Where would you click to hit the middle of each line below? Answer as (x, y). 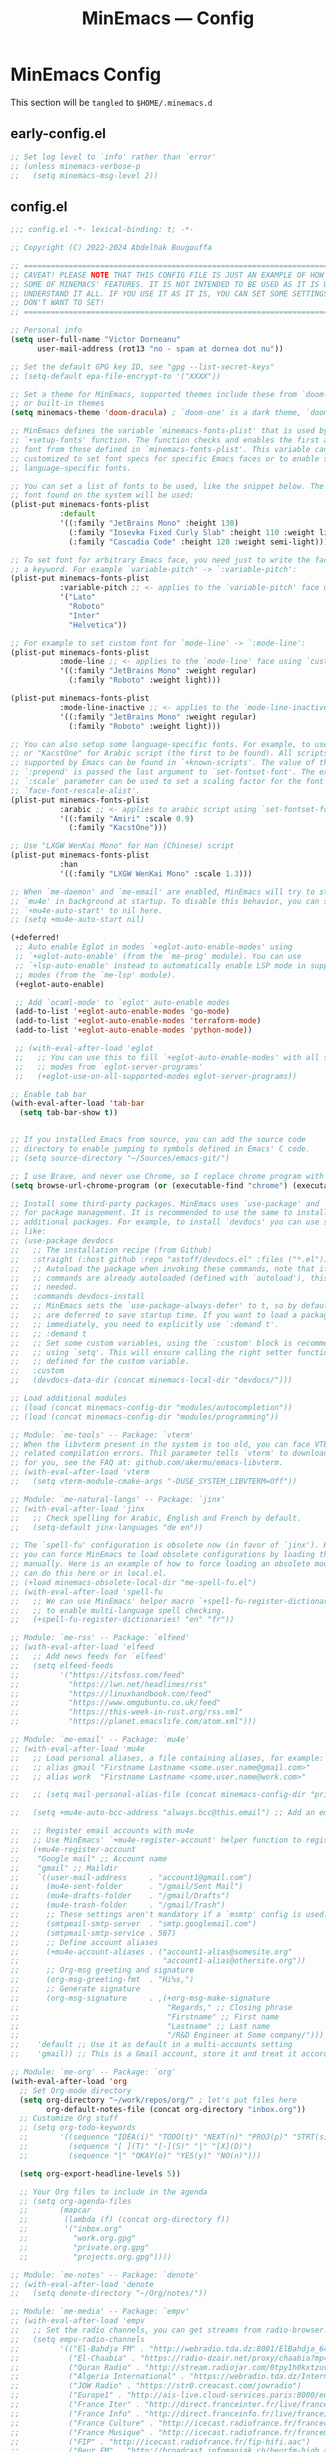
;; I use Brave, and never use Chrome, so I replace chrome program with (167, 1176)
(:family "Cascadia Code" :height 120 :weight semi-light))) (198, 542)
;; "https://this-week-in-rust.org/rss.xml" (127, 1712)
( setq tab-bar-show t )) (68, 1113)
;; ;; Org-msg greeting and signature (102, 1970)
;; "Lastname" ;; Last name (140, 2026)
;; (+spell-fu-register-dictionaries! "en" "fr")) (122, 1620)
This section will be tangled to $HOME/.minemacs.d (111, 102)
